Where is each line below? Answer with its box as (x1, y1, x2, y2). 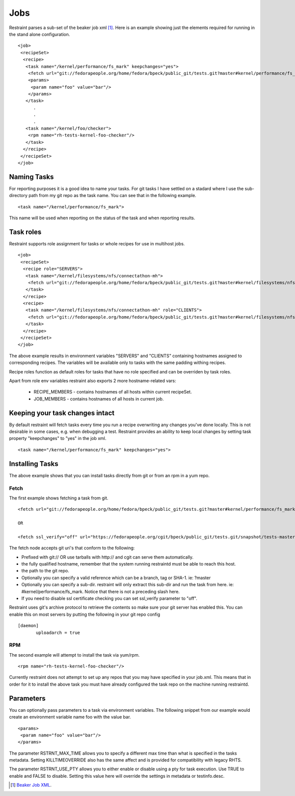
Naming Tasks (9, 172, 54, 181)
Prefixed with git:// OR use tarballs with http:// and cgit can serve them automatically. (21, 554, 194, 560)
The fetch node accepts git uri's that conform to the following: (9, 545, 135, 551)
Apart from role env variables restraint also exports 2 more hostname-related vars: (9, 377, 177, 384)
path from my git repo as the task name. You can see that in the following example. (29, 193, 197, 199)
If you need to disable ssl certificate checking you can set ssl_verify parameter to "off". (21, 595, 198, 601)
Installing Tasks (9, 460, 59, 468)
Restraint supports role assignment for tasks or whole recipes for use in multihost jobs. (9, 240, 185, 246)
